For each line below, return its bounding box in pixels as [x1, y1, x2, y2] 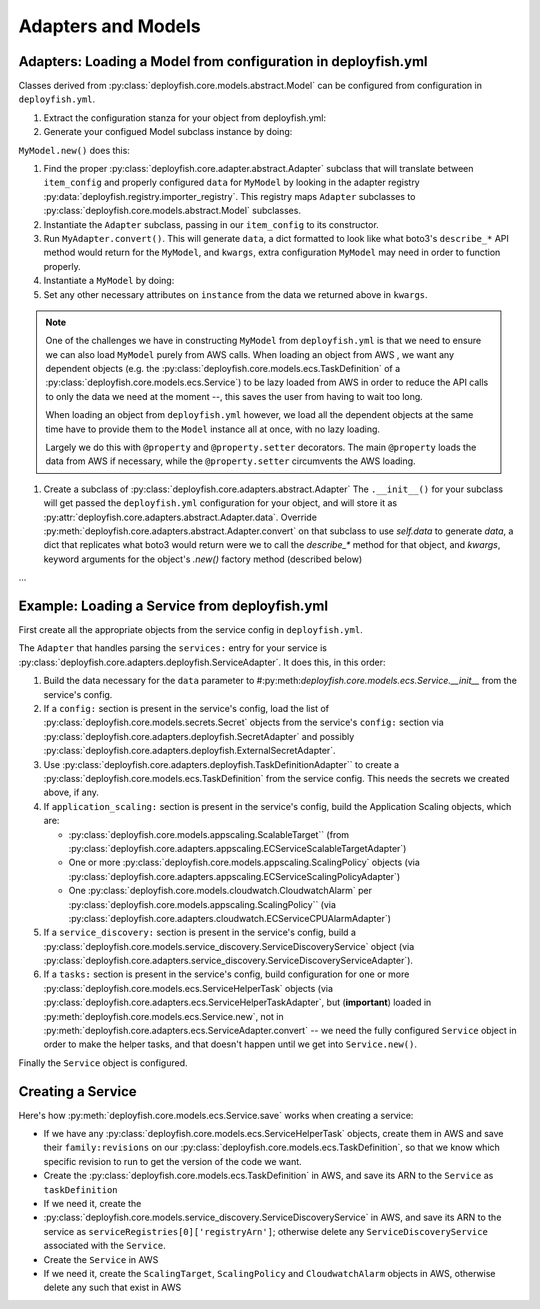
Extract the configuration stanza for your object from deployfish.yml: [43, 111, 327, 124]
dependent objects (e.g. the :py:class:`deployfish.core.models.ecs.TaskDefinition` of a [45, 363, 401, 375]
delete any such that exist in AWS [43, 1281, 182, 1294]
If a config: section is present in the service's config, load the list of [43, 703, 330, 715]
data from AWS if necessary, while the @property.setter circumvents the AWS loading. [45, 455, 416, 467]
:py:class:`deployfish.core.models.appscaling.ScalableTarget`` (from [68, 828, 350, 840]
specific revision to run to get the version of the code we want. [43, 1155, 302, 1167]
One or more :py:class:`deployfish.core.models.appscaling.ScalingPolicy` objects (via [68, 856, 420, 869]
